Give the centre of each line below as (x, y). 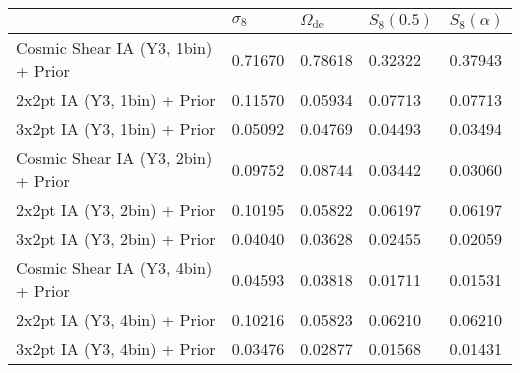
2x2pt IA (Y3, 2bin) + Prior (116, 209)
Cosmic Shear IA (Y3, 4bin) (114, 267)
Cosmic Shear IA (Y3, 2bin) (114, 157)
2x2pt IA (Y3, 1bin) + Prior (116, 99)
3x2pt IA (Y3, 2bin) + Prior (116, 238)
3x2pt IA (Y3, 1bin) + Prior (116, 128)
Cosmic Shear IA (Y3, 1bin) (114, 47)
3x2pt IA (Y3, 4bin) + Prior (116, 348)
